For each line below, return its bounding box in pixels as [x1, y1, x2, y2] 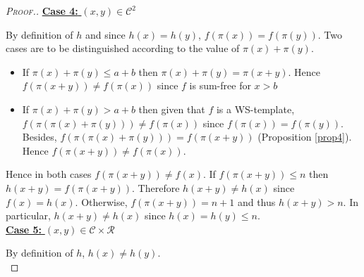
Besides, [22, 129, 57, 144]
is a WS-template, [216, 101, 295, 116]
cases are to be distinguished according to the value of [6, 41, 240, 56]
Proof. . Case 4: [6, 4, 78, 18]
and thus [237, 194, 276, 209]
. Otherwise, [75, 194, 128, 209]
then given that [138, 101, 205, 116]
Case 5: [6, 221, 42, 236]
